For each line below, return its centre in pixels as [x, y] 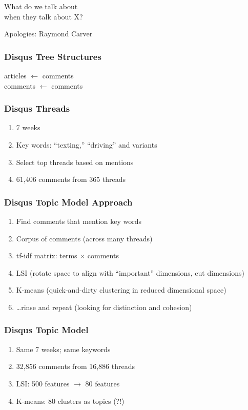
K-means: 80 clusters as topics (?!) [70, 401]
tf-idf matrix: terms [47, 255]
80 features [102, 383]
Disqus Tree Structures [53, 56]
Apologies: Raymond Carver [48, 34]
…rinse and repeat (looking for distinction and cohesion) [104, 307]
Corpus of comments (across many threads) [84, 238]
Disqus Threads [37, 108]
